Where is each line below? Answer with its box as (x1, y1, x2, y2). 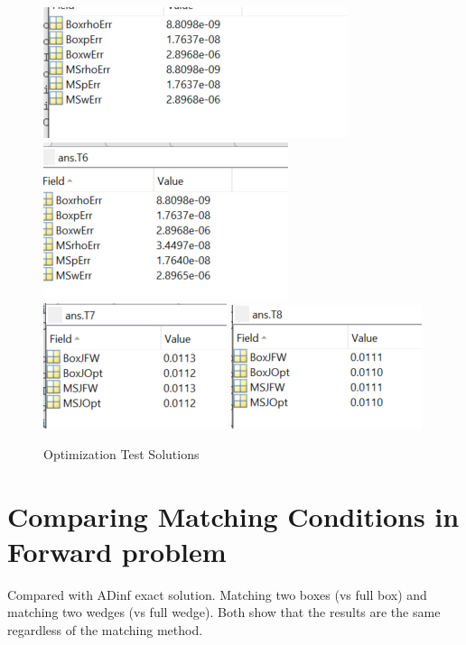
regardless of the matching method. (7, 620, 203, 639)
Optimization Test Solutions (43, 444, 200, 463)
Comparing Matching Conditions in (7, 497, 460, 534)
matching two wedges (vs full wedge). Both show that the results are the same (7, 603, 441, 622)
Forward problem (7, 532, 227, 569)
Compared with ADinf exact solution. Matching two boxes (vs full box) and (7, 585, 427, 604)
